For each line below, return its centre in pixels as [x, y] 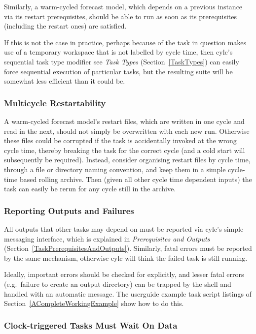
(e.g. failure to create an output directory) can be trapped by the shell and [118, 284]
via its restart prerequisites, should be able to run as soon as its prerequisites [121, 16]
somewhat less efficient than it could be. [65, 81]
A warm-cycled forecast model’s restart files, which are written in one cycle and [124, 121]
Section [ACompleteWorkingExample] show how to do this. [94, 303]
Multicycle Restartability [55, 103]
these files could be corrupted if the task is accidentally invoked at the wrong [120, 140]
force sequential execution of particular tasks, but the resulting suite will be [118, 71]
